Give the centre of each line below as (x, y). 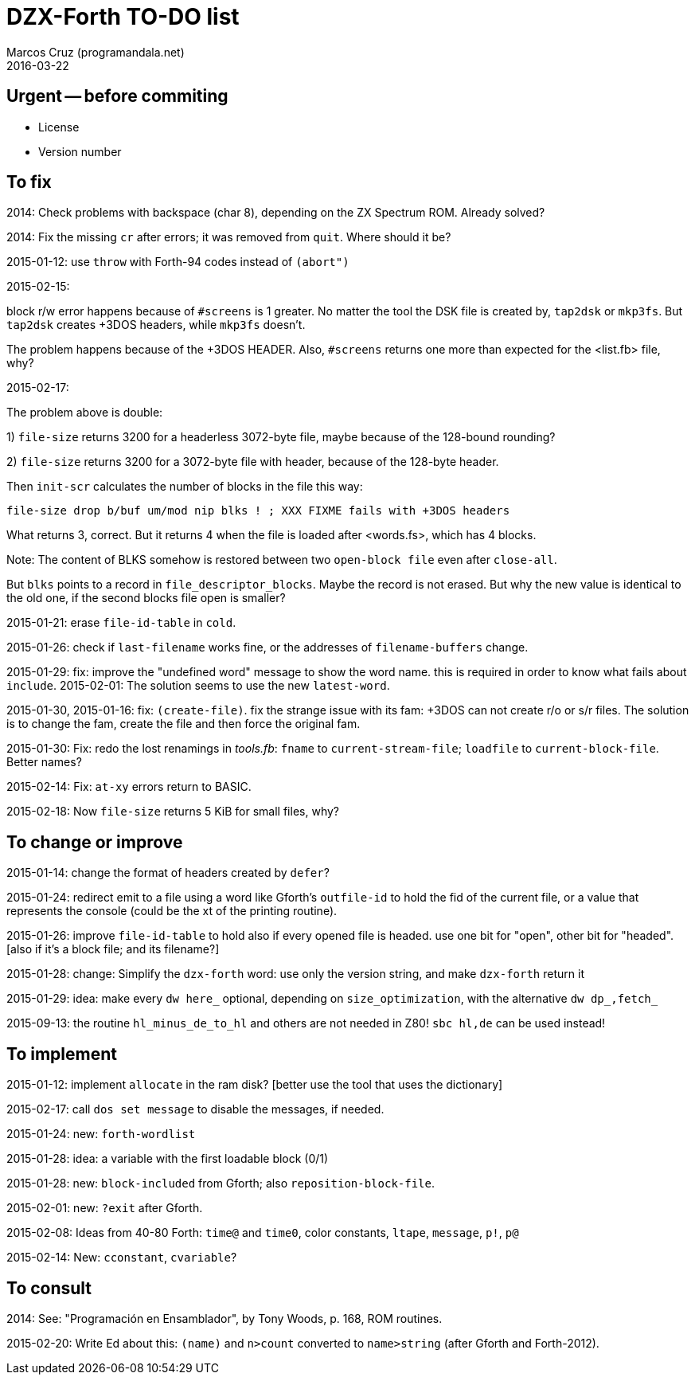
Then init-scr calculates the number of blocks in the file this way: (185, 487)
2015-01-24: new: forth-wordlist (101, 1134)
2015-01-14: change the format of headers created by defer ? (168, 873)
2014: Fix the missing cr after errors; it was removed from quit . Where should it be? (229, 237)
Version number (80, 151)
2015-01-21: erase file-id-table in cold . (121, 623)
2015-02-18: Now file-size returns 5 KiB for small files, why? (173, 812)
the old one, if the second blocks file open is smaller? (146, 598)
